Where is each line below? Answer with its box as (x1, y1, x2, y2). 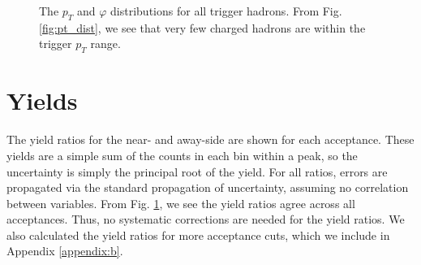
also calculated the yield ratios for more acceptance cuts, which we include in (6, 226, 390, 243)
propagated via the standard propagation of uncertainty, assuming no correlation (6, 179, 409, 196)
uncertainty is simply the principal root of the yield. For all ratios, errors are (6, 163, 388, 180)
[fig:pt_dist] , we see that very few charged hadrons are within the (39, 19, 366, 36)
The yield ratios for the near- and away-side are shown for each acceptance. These (6, 131, 415, 148)
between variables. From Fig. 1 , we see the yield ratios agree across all (6, 194, 355, 211)
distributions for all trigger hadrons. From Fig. (110, 2, 342, 19)
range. (90, 35, 121, 52)
